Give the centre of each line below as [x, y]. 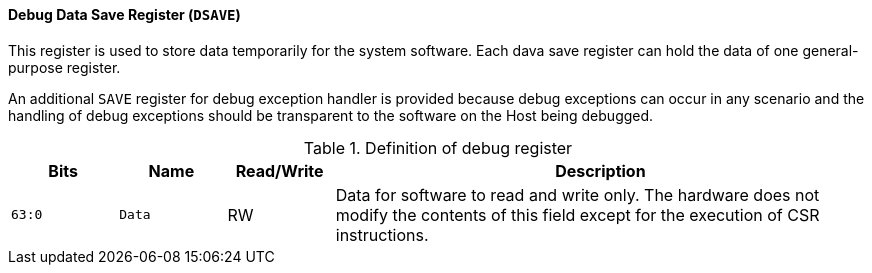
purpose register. [64, 67]
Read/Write [279, 170]
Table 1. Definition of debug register [438, 147]
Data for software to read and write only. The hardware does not [577, 194]
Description [600, 170]
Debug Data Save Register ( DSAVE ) [124, 14]
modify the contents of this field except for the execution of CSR [577, 214]
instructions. [382, 234]
